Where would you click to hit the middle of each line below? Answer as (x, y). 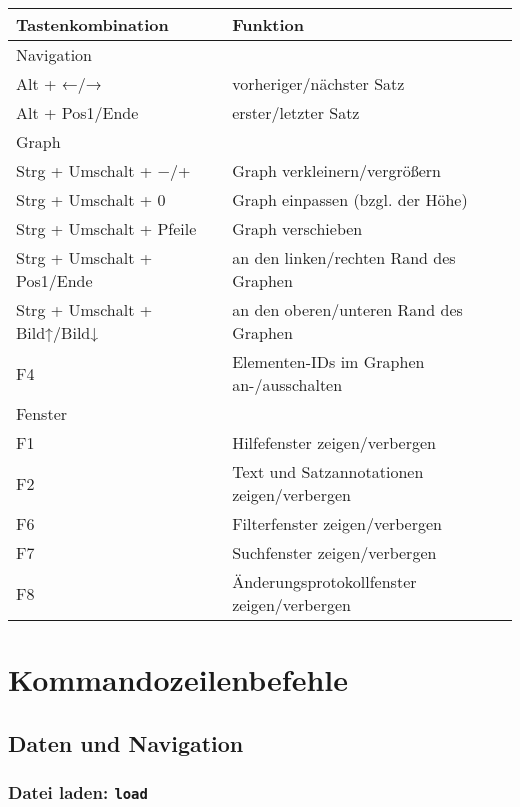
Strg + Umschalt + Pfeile (106, 228)
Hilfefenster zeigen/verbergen (334, 442)
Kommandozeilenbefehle (178, 679)
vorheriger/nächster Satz (318, 83)
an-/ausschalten (287, 384)
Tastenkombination (92, 24)
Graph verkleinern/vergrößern (337, 170)
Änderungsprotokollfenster (324, 581)
